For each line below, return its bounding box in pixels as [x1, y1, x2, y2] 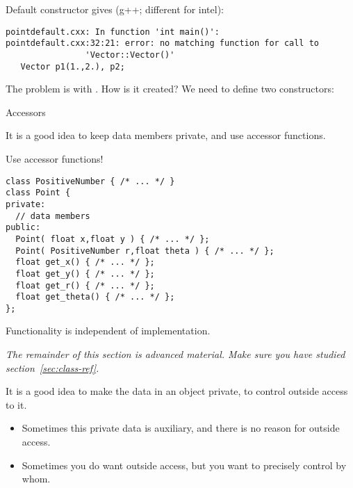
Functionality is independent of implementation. [6, 323, 211, 338]
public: [6, 222, 41, 233]
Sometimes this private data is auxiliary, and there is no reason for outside [22, 421, 340, 435]
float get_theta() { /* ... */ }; [15, 292, 175, 302]
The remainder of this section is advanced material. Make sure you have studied [6, 347, 345, 361]
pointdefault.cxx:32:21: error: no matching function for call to [6, 38, 320, 49]
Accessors [6, 104, 46, 119]
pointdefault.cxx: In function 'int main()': [6, 26, 220, 37]
